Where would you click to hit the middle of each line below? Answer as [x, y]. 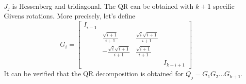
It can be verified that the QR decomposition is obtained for [94, 74]
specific [224, 6]
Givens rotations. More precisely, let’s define [70, 16]
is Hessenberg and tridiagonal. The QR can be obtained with [103, 6]
